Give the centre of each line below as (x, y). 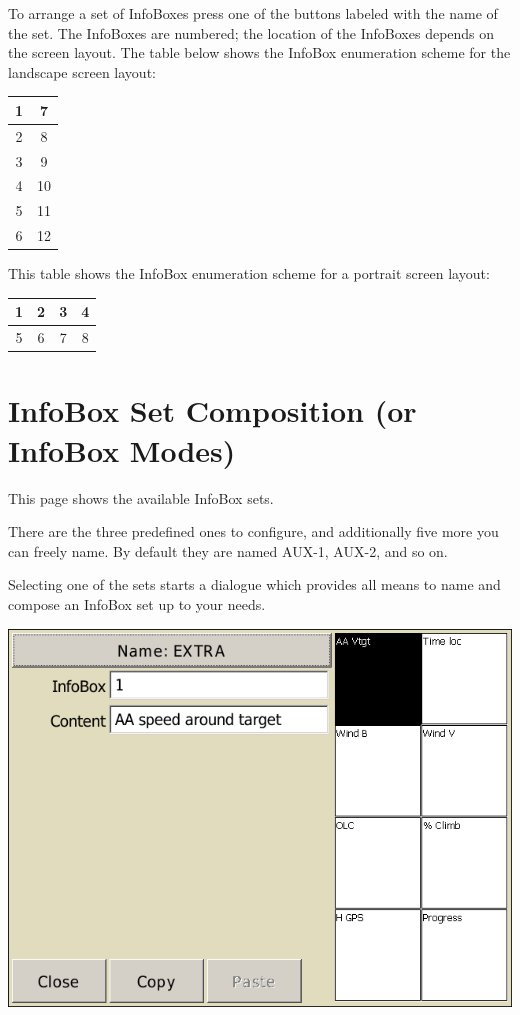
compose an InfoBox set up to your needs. (137, 603)
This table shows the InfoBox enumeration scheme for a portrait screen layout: (249, 273)
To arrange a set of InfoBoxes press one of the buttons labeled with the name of (253, 13)
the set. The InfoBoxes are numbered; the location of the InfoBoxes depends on (251, 32)
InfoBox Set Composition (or (212, 410)
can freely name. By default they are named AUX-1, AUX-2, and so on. (228, 550)
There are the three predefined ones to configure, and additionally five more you (253, 531)
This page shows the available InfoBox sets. (141, 497)
